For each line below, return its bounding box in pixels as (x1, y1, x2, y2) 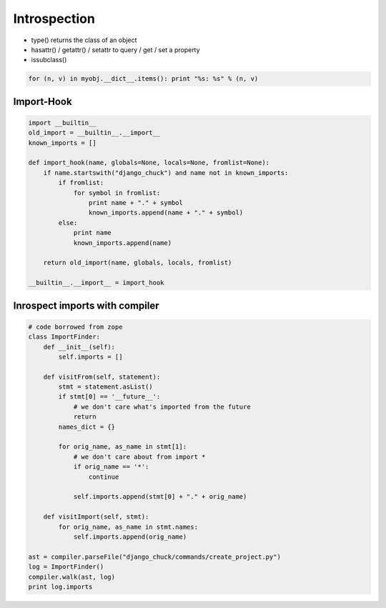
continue (88, 472, 119, 481)
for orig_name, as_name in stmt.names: (58, 522, 198, 531)
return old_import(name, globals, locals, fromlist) (43, 259, 232, 267)
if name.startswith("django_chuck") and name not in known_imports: (43, 169, 289, 176)
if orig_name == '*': (73, 463, 149, 471)
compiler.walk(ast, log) (28, 572, 116, 581)
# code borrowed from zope (28, 322, 123, 331)
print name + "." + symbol (88, 199, 184, 207)
